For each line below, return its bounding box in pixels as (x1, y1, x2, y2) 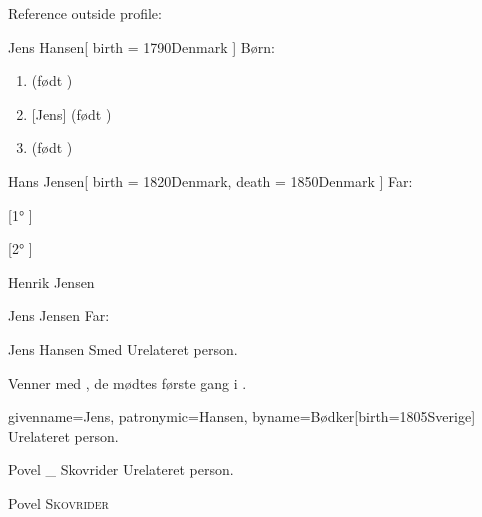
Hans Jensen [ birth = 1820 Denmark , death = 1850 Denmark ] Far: (8, 170, 413, 191)
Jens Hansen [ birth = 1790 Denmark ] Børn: (8, 36, 275, 57)
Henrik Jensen (8, 271, 95, 292)
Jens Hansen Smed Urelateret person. (8, 338, 238, 359)
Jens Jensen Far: (8, 305, 110, 326)
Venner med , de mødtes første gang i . (8, 372, 247, 393)
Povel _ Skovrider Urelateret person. (8, 459, 234, 480)
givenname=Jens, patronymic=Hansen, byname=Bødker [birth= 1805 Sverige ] (8, 406, 476, 427)
